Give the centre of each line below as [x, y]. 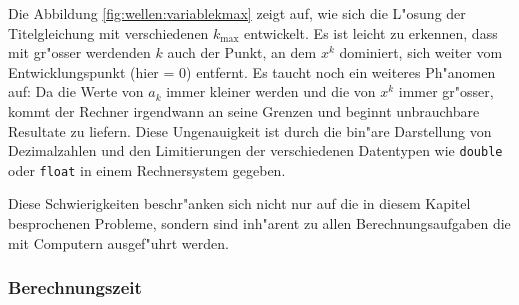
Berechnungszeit [75, 287]
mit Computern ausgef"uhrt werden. [118, 242]
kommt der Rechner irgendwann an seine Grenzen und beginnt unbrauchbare [244, 110]
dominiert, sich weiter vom [421, 52]
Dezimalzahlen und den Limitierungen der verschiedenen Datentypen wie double [255, 150]
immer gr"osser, [446, 91]
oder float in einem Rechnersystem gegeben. [147, 169]
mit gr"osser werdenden [79, 52]
